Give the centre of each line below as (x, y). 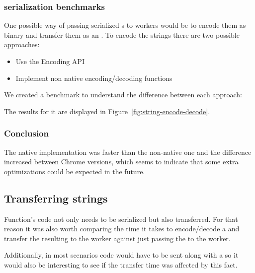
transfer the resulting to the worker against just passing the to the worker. (117, 238)
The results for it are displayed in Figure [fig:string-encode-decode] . (107, 111)
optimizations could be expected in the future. (75, 171)
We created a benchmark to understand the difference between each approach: (123, 95)
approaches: (22, 44)
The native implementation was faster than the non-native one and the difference (128, 152)
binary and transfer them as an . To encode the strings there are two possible (122, 34)
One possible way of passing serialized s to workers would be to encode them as (125, 25)
